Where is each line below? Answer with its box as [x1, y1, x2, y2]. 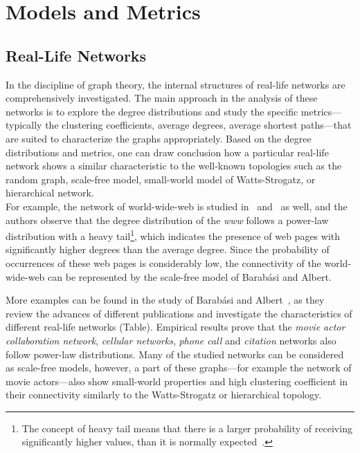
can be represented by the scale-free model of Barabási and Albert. [48, 269, 332, 284]
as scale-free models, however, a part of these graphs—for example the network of [6, 360, 352, 375]
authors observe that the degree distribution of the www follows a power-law [6, 212, 329, 227]
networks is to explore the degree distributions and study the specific [6, 104, 298, 118]
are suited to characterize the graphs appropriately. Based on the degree [6, 131, 312, 145]
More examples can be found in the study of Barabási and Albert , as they [6, 293, 325, 307]
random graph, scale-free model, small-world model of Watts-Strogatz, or [6, 172, 316, 186]
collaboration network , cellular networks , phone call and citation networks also [6, 333, 336, 347]
